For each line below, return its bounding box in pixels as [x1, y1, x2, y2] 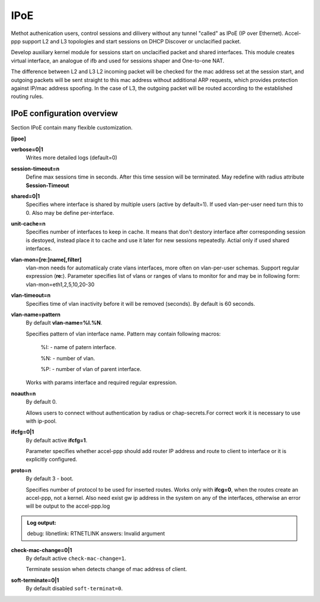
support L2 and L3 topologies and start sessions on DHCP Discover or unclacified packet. [21, 37, 241, 45]
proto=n [11, 467, 32, 474]
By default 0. [25, 398, 57, 405]
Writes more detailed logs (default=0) [25, 154, 118, 161]
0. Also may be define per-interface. [25, 209, 114, 216]
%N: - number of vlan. [40, 354, 95, 362]
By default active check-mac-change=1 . [25, 555, 127, 562]
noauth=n [11, 389, 36, 397]
